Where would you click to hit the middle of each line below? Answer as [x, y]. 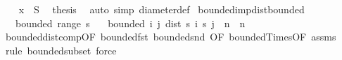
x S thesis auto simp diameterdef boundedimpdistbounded [161, 9]
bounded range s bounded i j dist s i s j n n [130, 23]
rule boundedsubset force [61, 50]
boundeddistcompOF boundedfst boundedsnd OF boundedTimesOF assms [171, 37]
